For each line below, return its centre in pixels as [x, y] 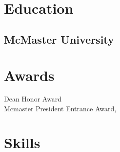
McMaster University [59, 39]
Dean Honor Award [33, 99]
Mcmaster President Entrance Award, [60, 108]
